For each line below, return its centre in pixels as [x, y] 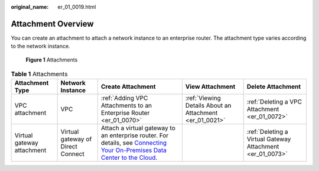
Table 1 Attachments [39, 74]
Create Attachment [128, 87]
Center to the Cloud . [129, 158]
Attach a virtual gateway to [138, 128]
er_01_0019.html [77, 7]
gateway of [76, 139]
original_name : [30, 7]
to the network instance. [40, 46]
